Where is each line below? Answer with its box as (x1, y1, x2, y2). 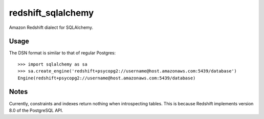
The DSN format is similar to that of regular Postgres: (9, 50, 116, 56)
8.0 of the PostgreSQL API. (9, 107, 64, 113)
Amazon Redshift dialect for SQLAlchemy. (9, 24, 93, 30)
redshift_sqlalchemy (9, 7, 94, 18)
